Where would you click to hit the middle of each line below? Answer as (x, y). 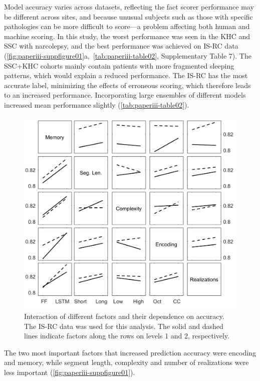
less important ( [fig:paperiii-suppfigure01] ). (70, 372)
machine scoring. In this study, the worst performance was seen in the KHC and (127, 36)
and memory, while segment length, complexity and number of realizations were (126, 362)
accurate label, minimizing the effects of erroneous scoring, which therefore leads (127, 85)
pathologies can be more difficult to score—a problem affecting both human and (127, 26)
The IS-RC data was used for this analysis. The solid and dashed (124, 326)
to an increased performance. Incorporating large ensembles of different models (125, 95)
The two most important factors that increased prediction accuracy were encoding (130, 352)
